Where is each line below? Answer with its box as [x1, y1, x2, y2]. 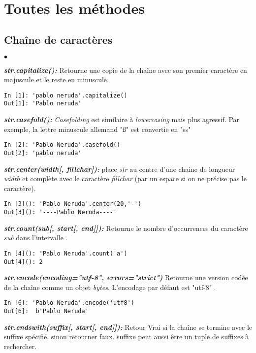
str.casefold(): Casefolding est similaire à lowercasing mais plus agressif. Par [4, 114, 240, 125]
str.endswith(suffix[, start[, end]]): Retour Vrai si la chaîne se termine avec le [4, 321, 253, 332]
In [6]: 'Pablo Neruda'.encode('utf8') [4, 299, 134, 307]
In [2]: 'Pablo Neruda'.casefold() [4, 141, 121, 149]
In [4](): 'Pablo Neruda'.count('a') [4, 250, 128, 257]
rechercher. [4, 341, 37, 351]
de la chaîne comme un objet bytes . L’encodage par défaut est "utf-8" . [4, 282, 216, 292]
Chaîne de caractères [4, 32, 113, 47]
